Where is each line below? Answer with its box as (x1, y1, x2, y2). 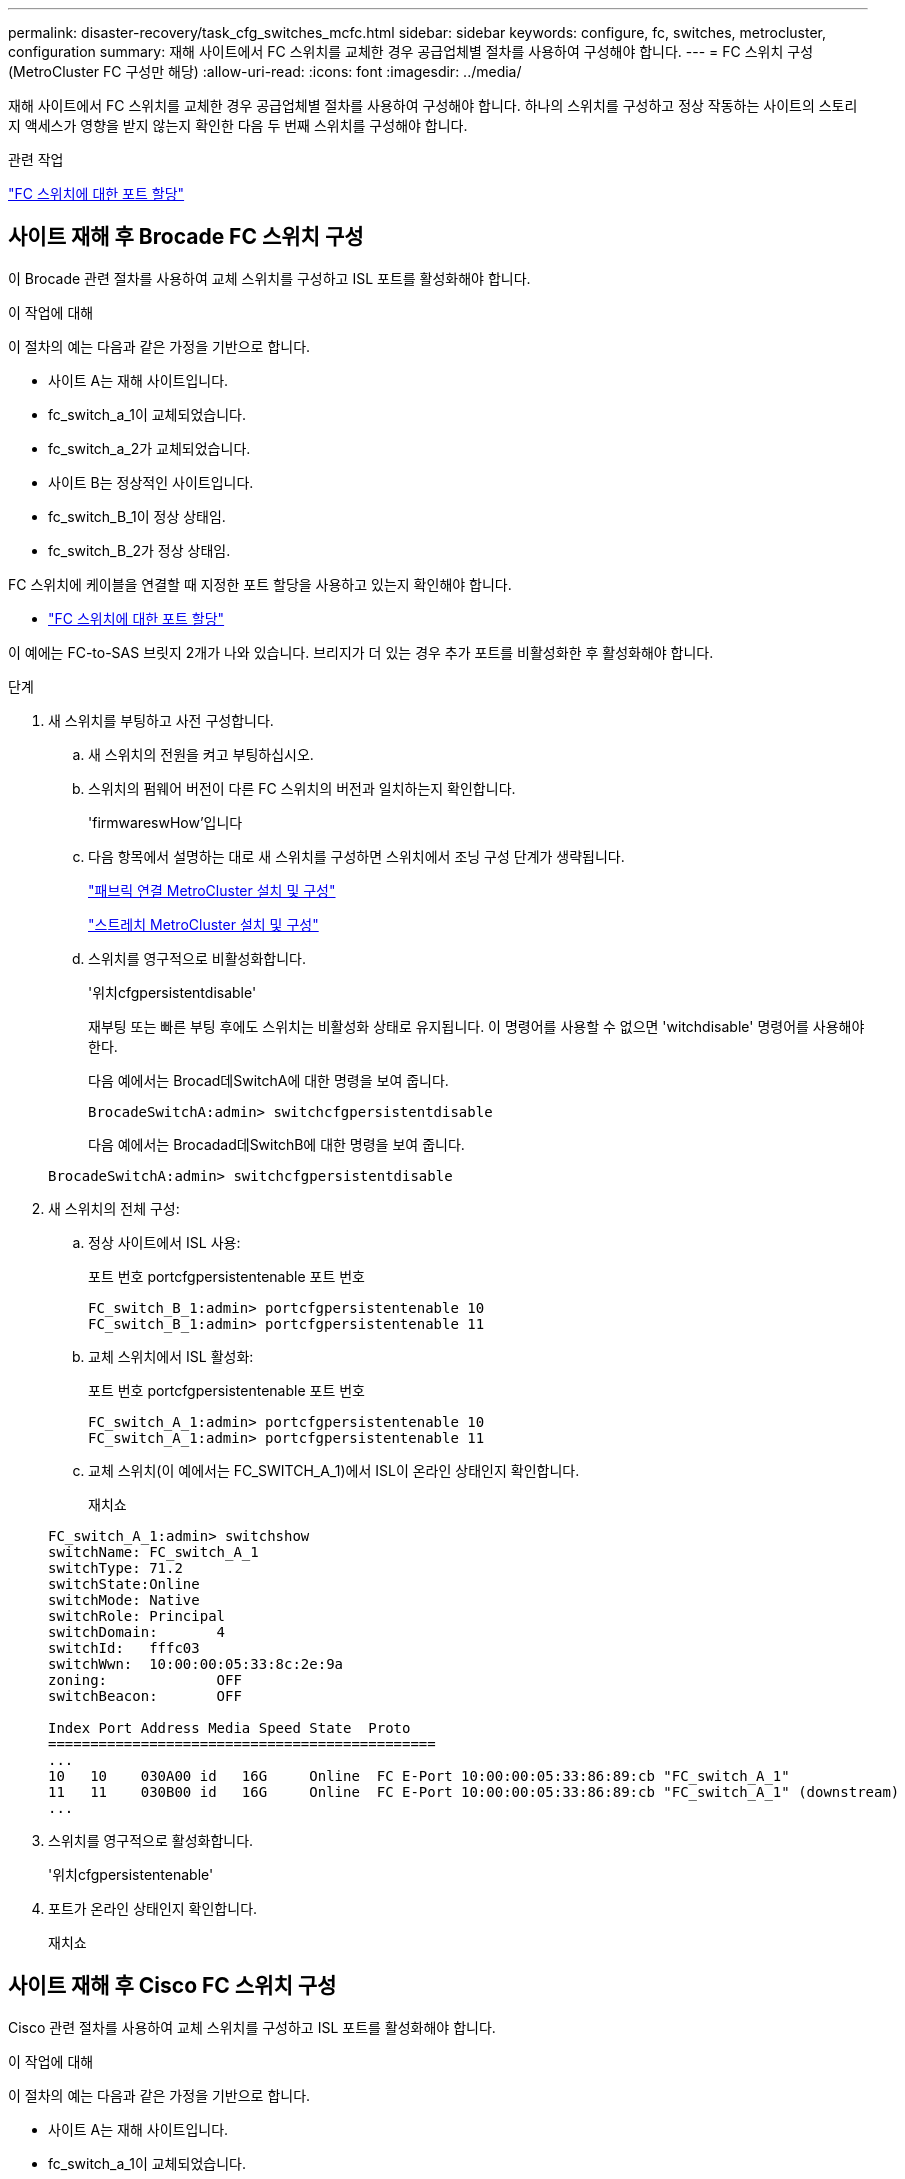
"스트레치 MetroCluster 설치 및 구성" (88, 915, 319, 933)
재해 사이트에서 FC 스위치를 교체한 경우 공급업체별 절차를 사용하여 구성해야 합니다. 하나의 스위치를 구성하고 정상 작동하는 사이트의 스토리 (8, 97, 858, 114)
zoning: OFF (48, 1671, 242, 1688)
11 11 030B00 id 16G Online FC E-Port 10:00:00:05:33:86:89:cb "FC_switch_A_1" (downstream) (48, 1783, 900, 1800)
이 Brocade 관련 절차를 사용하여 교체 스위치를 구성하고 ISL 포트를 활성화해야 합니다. (8, 269, 531, 287)
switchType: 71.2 (48, 1559, 183, 1576)
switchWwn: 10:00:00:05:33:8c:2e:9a (48, 1655, 344, 1672)
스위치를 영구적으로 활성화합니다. (48, 1831, 254, 1849)
